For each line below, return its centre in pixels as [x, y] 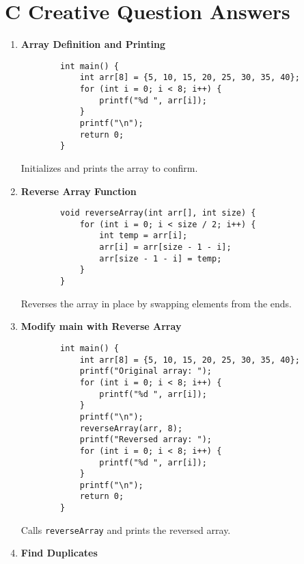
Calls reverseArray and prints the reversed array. [126, 529]
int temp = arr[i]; [143, 236]
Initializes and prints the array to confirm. [109, 167]
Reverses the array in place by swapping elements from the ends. [156, 303]
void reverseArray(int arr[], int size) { [158, 213]
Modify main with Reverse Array [101, 326]
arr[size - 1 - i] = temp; [161, 258]
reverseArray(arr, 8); [131, 428]
